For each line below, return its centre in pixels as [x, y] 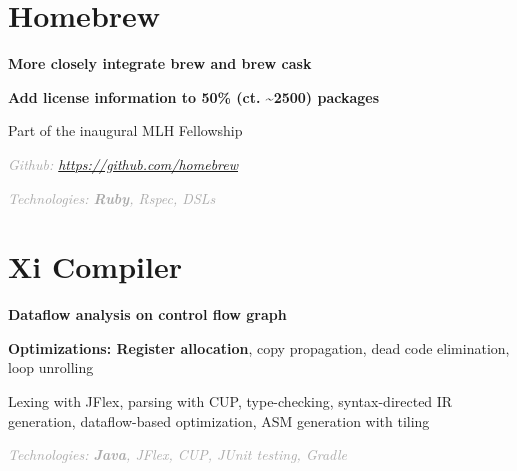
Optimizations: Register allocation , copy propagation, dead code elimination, [259, 347]
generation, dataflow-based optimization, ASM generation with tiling [219, 420]
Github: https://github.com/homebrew [123, 163]
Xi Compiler [95, 266]
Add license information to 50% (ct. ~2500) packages [194, 96]
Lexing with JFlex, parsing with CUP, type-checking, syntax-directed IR [230, 401]
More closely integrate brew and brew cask [160, 63]
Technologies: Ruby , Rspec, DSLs [112, 197]
